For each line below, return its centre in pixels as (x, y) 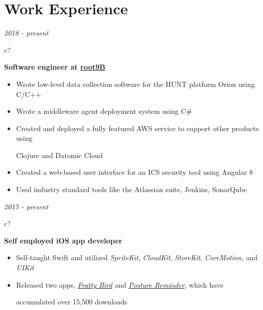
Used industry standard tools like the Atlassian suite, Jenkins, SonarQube (131, 189)
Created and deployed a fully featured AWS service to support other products (137, 128)
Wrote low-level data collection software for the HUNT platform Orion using (135, 84)
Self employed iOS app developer (63, 240)
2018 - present (26, 33)
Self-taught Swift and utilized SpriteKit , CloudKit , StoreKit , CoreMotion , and (137, 257)
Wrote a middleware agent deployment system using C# (104, 111)
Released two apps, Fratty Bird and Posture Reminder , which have (120, 284)
